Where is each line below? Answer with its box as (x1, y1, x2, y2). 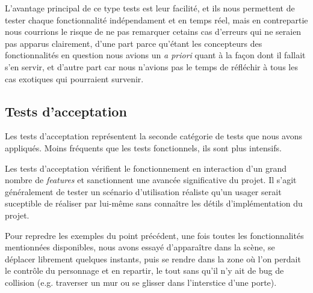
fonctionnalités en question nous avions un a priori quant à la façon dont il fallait (5, 49, 306, 61)
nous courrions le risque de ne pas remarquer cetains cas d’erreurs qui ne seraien (5, 25, 302, 38)
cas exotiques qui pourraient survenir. (5, 72, 144, 85)
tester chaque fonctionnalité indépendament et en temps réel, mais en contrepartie (5, 13, 308, 26)
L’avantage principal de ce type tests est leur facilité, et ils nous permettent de (5, 2, 295, 14)
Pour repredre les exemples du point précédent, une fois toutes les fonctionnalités (5, 229, 304, 241)
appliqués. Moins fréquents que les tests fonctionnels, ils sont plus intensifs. (5, 141, 282, 154)
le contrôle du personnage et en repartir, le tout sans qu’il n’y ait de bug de (5, 264, 284, 277)
